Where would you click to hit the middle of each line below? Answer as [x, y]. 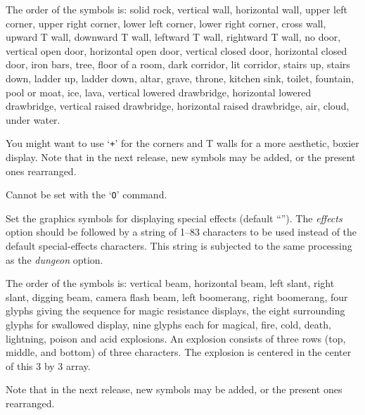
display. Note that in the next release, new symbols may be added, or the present [181, 157]
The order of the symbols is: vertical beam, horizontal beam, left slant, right [170, 283]
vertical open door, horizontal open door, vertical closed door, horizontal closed [177, 50]
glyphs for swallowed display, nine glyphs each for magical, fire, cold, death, [168, 324]
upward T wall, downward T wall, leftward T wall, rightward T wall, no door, [173, 37]
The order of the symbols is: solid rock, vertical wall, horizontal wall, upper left [177, 9]
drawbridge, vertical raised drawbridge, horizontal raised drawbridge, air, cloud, [178, 106]
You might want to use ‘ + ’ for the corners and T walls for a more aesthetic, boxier [182, 143]
